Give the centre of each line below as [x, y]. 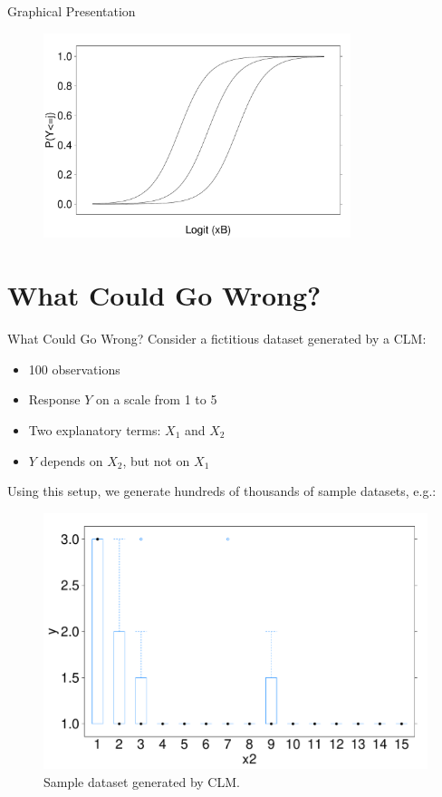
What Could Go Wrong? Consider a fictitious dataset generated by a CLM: [217, 339]
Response [54, 399]
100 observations [74, 369]
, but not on [156, 460]
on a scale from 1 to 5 [156, 399]
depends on [72, 460]
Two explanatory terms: [95, 429]
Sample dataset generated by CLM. [142, 781]
